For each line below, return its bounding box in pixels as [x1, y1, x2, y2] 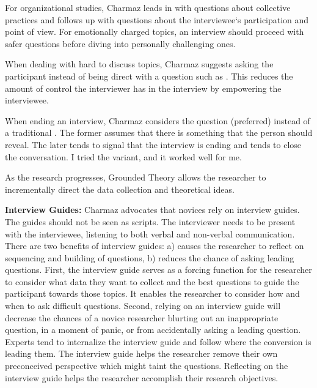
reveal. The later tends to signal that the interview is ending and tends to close [5, 138, 302, 151]
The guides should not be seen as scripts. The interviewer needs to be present [5, 215, 296, 228]
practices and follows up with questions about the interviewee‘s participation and [5, 13, 309, 26]
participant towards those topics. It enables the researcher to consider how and [5, 287, 300, 300]
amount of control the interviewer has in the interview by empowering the [5, 81, 282, 94]
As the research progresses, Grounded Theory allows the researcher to [5, 171, 266, 184]
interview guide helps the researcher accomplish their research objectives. [5, 371, 279, 384]
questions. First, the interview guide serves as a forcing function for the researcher [5, 263, 312, 276]
